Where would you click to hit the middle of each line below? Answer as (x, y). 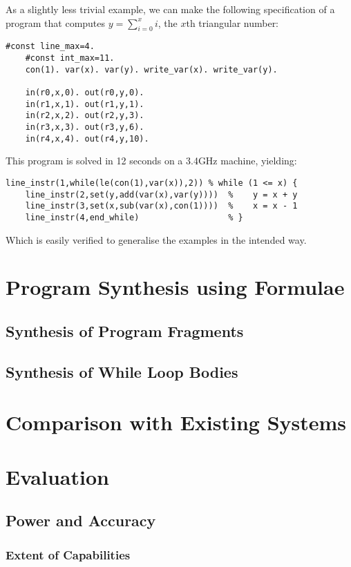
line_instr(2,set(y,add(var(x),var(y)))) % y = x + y (161, 194)
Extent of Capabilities (68, 554)
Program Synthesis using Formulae (175, 287)
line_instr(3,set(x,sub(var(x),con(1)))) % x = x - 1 (161, 206)
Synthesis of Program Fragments (125, 330)
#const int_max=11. (70, 58)
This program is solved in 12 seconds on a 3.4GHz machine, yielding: (151, 161)
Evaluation (57, 476)
